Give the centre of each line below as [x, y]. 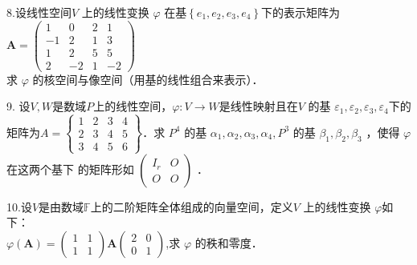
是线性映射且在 [258, 106]
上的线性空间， [133, 106]
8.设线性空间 [39, 12]
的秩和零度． [229, 242]
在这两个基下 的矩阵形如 [70, 169]
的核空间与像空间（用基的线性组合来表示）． [148, 79]
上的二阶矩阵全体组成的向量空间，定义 [192, 206]
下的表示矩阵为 [301, 12]
